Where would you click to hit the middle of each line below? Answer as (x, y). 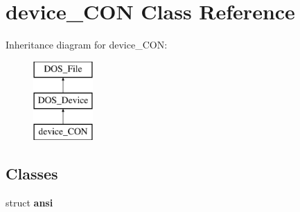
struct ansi (29, 202)
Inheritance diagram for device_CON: (87, 45)
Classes (32, 174)
